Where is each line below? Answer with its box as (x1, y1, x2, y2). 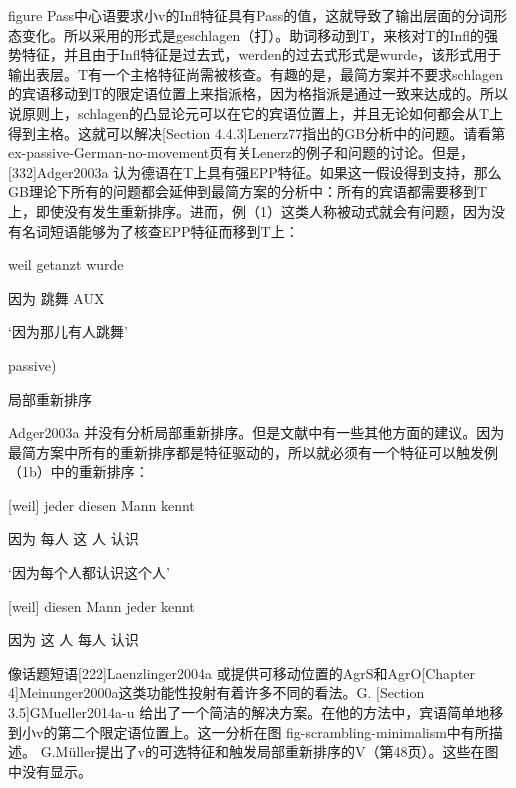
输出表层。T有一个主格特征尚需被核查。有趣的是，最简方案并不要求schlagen (8, 63, 504, 84)
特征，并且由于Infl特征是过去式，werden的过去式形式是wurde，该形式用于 (21, 44, 502, 65)
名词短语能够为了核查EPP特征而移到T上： (21, 220, 299, 241)
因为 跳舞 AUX (8, 287, 105, 308)
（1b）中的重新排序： (8, 461, 149, 482)
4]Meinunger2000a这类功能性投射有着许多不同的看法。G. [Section (8, 682, 425, 703)
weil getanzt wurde (8, 254, 124, 275)
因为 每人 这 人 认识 (8, 528, 139, 549)
